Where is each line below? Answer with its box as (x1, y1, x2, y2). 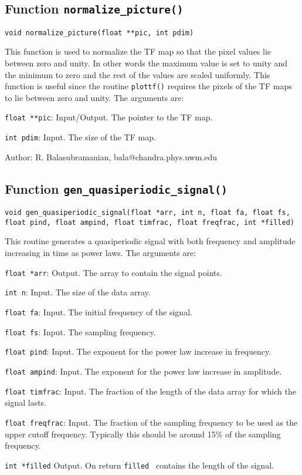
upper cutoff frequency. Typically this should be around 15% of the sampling (5, 427, 281, 440)
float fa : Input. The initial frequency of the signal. (5, 305, 192, 318)
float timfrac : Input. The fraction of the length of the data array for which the (5, 385, 296, 397)
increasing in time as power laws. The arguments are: (5, 247, 196, 259)
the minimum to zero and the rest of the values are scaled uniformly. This (5, 68, 270, 80)
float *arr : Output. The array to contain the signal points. (5, 266, 222, 278)
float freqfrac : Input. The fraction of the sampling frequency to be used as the (5, 416, 298, 428)
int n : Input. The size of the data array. (5, 286, 151, 298)
